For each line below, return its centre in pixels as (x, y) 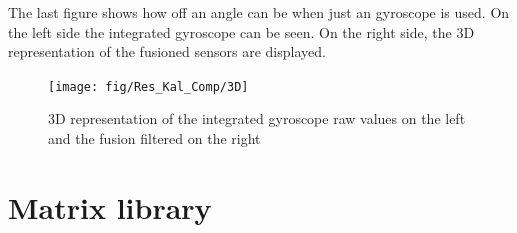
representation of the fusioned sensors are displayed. (167, 51)
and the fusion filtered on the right (154, 138)
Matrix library (110, 206)
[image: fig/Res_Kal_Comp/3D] (148, 86)
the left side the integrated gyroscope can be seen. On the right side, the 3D (241, 31)
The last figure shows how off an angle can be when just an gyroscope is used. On (259, 12)
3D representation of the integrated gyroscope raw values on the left (257, 118)
